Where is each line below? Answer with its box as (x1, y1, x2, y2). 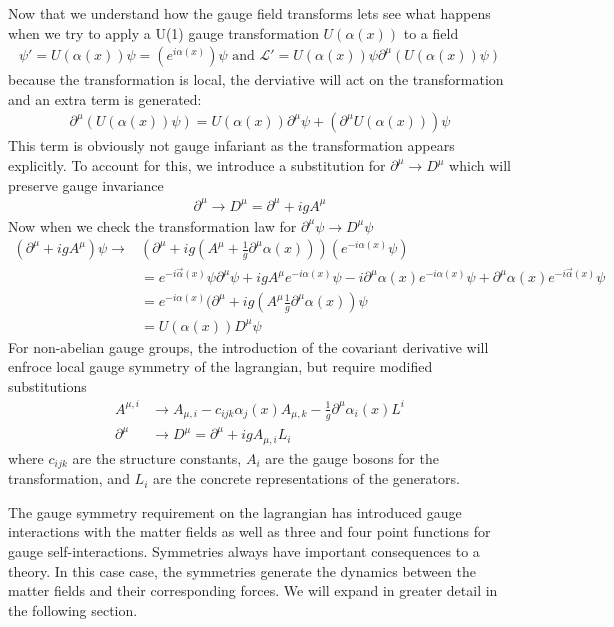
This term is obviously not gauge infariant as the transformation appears (8, 135, 455, 156)
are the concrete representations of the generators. (152, 468, 460, 489)
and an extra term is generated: (8, 88, 202, 109)
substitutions (8, 375, 87, 396)
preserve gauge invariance (8, 174, 164, 195)
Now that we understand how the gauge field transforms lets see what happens (8, 3, 491, 23)
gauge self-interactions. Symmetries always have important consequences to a (8, 540, 480, 561)
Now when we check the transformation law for (8, 215, 297, 236)
